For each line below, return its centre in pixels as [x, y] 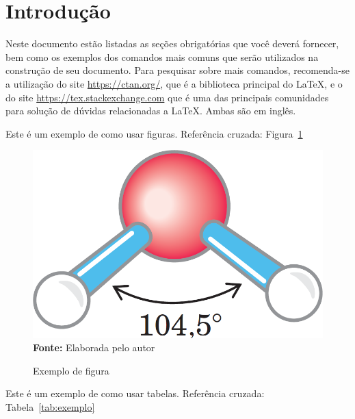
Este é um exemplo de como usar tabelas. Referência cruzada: [135, 393]
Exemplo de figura [71, 370]
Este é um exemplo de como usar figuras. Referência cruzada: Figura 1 [154, 133]
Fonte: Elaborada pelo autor [94, 347]
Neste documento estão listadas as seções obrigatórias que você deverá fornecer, [172, 43]
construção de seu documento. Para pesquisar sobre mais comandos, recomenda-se [178, 70]
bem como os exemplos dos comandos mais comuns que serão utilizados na [162, 56]
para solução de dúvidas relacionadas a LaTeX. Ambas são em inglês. [151, 111]
